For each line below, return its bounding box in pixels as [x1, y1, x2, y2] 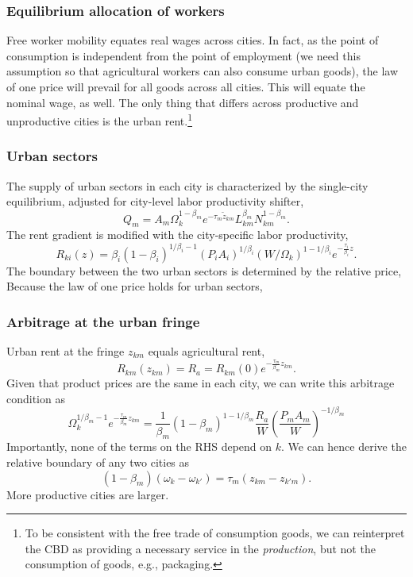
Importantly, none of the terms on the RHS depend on [6, 438, 272, 455]
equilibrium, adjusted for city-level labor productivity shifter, [6, 193, 304, 210]
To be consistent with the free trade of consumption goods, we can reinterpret [25, 525, 405, 541]
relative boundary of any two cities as [6, 453, 190, 470]
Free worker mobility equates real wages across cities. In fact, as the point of [6, 32, 379, 48]
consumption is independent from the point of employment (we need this [6, 47, 361, 63]
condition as [6, 390, 65, 406]
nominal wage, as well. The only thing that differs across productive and [6, 94, 359, 110]
